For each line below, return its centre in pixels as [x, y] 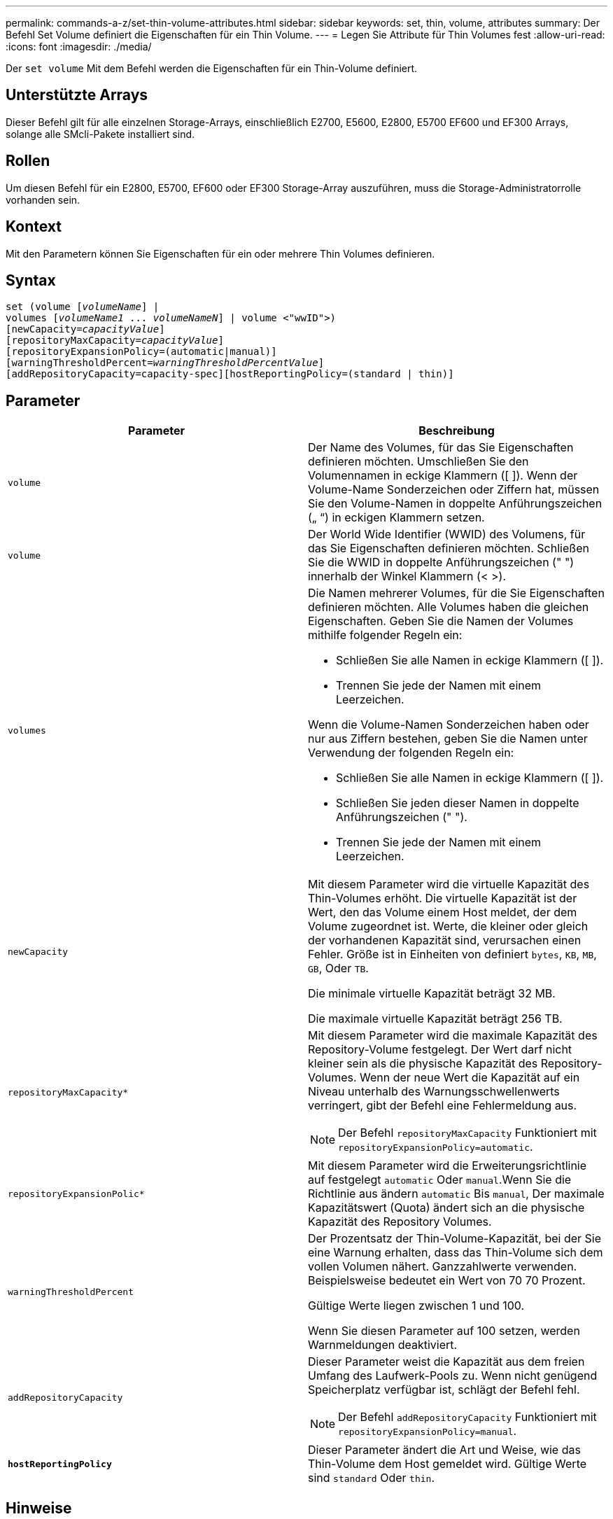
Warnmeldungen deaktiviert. [383, 1345]
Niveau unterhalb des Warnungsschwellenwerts [434, 1092]
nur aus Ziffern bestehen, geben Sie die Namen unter [448, 739]
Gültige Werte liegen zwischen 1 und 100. [416, 1306]
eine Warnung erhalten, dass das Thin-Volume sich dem [456, 1253]
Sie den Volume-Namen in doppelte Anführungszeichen [455, 504]
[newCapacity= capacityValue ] [85, 329]
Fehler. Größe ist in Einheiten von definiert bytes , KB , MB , [452, 954]
